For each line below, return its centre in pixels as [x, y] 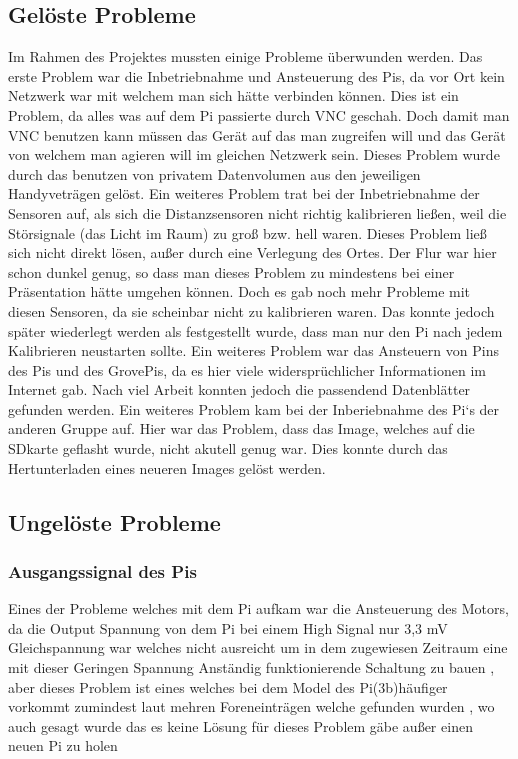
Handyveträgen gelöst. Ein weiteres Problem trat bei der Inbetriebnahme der [244, 193]
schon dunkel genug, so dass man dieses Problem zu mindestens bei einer [231, 271]
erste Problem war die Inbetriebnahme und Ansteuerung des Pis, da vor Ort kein [256, 75]
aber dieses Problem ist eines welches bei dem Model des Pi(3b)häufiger [228, 686]
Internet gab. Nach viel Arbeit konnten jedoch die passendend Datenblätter [239, 389]
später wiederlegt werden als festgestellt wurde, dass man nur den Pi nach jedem [255, 330]
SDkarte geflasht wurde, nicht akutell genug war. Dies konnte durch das [228, 448]
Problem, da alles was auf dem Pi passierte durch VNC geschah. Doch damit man [259, 114]
